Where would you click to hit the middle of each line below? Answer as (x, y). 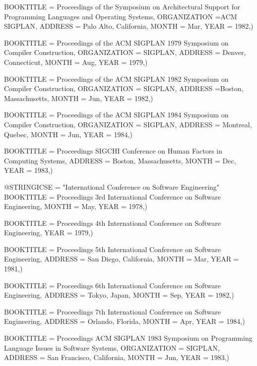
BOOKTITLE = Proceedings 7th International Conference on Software (112, 311)
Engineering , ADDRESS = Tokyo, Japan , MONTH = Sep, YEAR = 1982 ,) (119, 295)
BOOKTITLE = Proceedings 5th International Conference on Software (112, 249)
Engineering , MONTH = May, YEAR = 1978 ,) (76, 206)
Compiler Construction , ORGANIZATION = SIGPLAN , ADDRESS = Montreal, (128, 124)
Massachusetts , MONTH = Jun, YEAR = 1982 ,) (79, 98)
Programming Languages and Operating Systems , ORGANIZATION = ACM (121, 16)
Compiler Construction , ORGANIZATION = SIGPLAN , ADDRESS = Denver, (125, 52)
